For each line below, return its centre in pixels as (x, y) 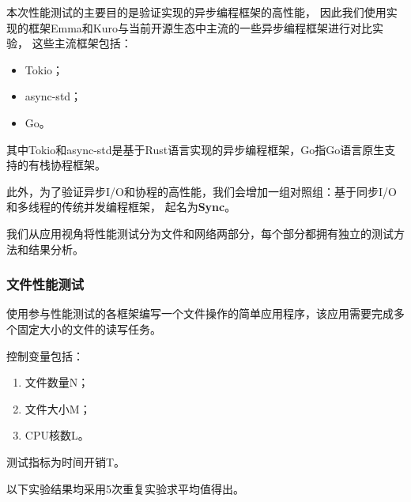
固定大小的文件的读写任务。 (89, 328)
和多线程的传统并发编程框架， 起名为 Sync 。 (121, 207)
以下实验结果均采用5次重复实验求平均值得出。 (125, 488)
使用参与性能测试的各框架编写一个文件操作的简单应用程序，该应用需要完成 (200, 313)
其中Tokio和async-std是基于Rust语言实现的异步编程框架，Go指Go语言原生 (196, 149)
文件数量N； (57, 382)
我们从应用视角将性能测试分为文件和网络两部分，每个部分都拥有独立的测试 (200, 233)
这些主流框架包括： (82, 43)
